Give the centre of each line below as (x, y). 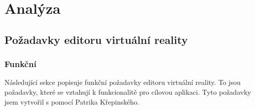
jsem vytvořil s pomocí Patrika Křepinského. (72, 101)
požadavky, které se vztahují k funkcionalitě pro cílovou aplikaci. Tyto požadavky (128, 92)
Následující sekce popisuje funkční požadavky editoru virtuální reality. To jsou (123, 82)
